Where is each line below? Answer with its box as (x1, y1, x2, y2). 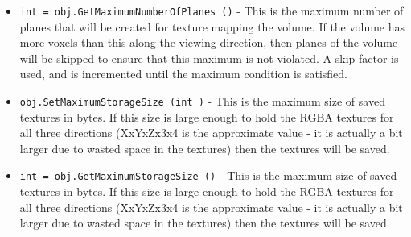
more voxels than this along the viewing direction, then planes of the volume (19, 34, 398, 51)
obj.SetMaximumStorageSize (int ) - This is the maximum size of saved (19, 93, 385, 110)
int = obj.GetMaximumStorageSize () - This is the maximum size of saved (19, 167, 397, 184)
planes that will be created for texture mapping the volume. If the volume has (19, 18, 405, 35)
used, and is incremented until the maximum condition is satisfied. (19, 65, 347, 82)
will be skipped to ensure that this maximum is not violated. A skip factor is (19, 49, 399, 66)
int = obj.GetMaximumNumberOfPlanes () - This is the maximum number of (19, 2, 404, 19)
